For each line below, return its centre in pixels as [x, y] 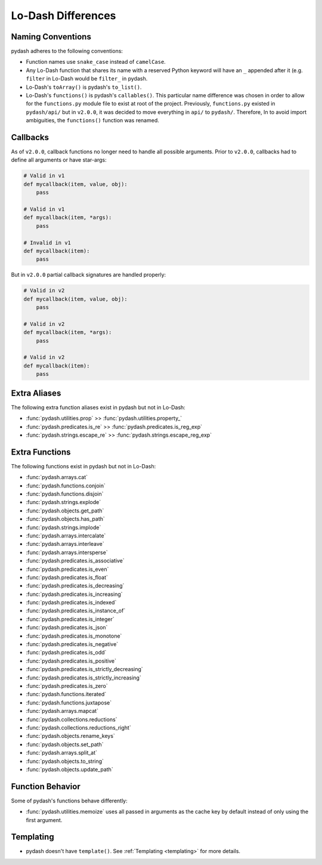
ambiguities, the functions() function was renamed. [92, 121]
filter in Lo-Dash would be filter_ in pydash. [87, 79]
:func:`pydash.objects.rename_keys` [71, 736]
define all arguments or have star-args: [59, 160]
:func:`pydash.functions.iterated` [66, 694]
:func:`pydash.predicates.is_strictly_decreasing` [84, 669]
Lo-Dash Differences [64, 16]
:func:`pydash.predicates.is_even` [67, 569]
